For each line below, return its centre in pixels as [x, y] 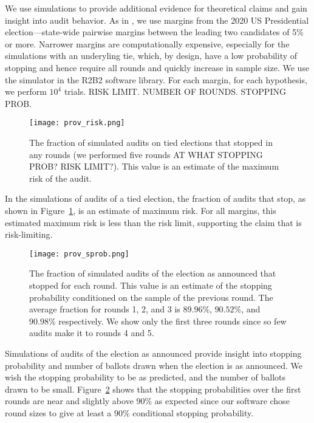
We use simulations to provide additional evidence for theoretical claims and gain [156, 8]
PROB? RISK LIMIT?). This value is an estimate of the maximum [154, 166]
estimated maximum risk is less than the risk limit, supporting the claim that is [153, 222]
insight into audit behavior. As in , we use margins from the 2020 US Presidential [157, 20]
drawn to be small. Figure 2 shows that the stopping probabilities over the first [153, 389]
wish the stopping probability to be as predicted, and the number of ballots [145, 377]
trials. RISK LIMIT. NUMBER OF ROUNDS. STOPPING [175, 91]
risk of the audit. [60, 178]
